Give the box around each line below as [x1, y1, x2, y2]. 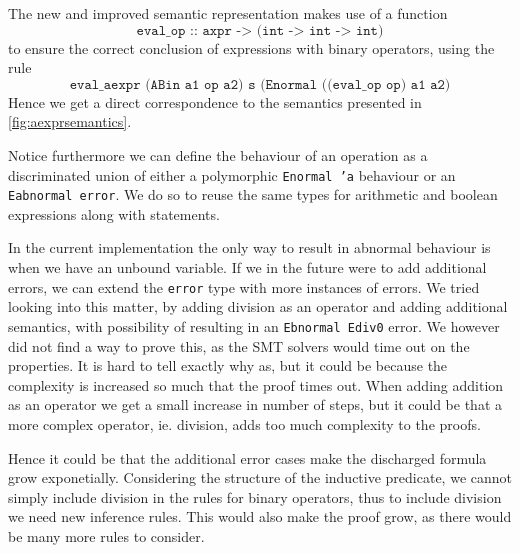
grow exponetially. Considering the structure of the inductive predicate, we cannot [8, 467, 512, 488]
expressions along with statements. [8, 203, 220, 224]
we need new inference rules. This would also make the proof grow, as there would [8, 506, 512, 527]
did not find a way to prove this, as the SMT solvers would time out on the [8, 335, 470, 356]
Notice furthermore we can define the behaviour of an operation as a [8, 144, 428, 165]
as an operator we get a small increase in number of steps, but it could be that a [8, 394, 503, 415]
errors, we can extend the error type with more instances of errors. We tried [8, 276, 480, 297]
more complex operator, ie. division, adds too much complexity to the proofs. [8, 413, 481, 434]
